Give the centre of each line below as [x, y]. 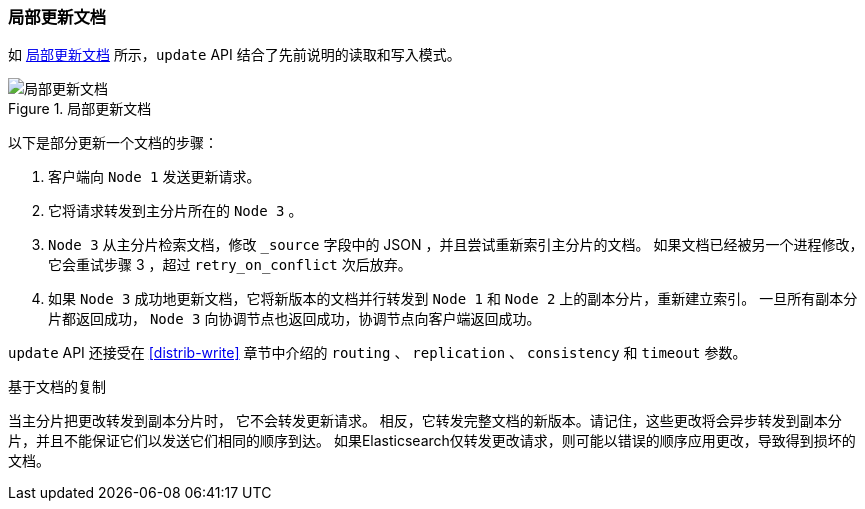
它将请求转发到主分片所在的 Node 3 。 [175, 211]
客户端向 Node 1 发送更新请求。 [154, 177]
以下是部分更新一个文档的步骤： [113, 143]
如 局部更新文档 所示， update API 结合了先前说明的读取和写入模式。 [234, 55]
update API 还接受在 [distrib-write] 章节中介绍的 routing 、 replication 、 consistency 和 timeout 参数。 [377, 353]
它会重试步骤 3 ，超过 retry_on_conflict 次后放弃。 [230, 265]
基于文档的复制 [57, 387]
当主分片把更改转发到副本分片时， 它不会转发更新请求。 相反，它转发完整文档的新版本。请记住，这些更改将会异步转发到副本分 [425, 421]
